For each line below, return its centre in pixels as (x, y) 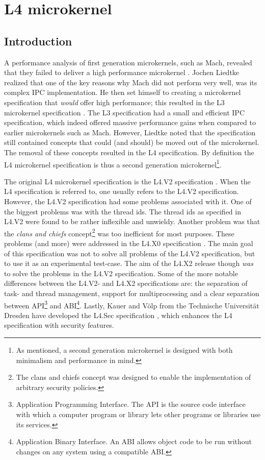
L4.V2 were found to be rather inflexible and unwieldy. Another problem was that (132, 221)
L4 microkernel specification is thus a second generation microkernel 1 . (113, 163)
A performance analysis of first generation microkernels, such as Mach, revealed (128, 62)
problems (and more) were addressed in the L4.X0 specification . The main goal (129, 243)
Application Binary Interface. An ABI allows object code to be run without (134, 441)
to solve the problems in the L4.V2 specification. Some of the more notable (121, 273)
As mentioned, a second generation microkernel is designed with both (124, 349)
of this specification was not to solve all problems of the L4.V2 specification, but (130, 253)
